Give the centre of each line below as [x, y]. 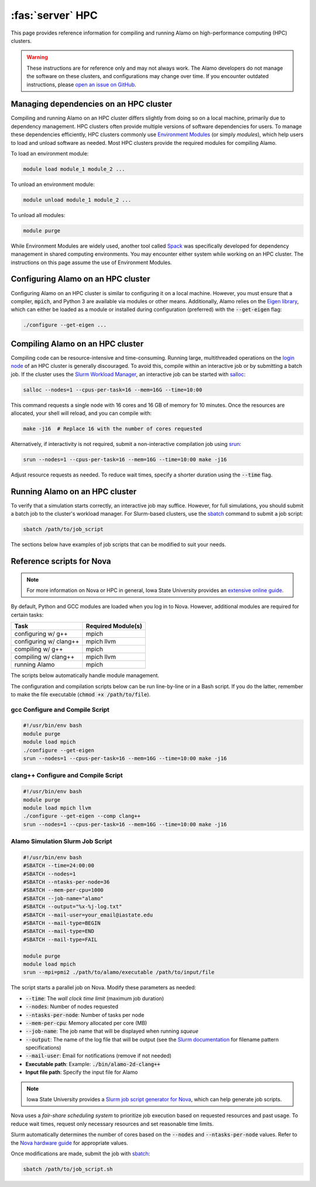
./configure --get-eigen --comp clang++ [82, 816]
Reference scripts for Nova [61, 561]
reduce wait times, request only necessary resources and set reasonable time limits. [112, 1124]
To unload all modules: [38, 215]
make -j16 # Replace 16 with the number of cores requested [113, 429]
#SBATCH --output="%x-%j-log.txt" [73, 907]
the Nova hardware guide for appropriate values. [69, 1143]
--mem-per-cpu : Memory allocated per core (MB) [86, 1023]
